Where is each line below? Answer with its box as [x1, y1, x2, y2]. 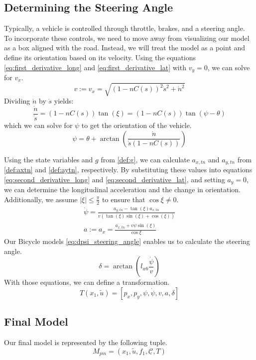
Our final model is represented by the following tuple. [4, 337, 167, 348]
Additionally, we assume [4, 194, 78, 204]
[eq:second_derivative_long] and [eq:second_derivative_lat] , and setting [4, 174, 225, 184]
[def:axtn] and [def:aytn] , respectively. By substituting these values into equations [4, 164, 253, 175]
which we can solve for [4, 120, 73, 130]
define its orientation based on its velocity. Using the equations [4, 52, 196, 62]
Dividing [4, 96, 30, 106]
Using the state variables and [4, 154, 93, 164]
